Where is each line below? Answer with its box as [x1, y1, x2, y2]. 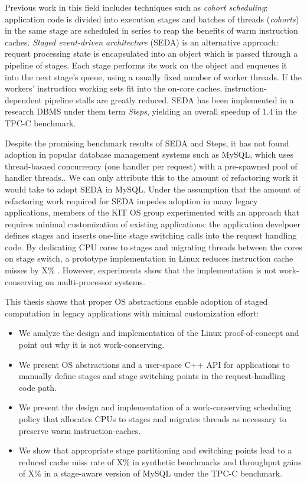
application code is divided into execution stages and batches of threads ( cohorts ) [5, 12, 299, 25]
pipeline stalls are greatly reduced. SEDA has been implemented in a [44, 93, 294, 106]
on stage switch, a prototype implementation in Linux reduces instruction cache [5, 252, 293, 265]
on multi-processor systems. [45, 275, 145, 288]
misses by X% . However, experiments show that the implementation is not [5, 264, 276, 276]
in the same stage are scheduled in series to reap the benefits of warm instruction [5, 24, 298, 37]
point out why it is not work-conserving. [18, 338, 165, 351]
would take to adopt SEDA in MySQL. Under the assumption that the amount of [5, 182, 301, 195]
